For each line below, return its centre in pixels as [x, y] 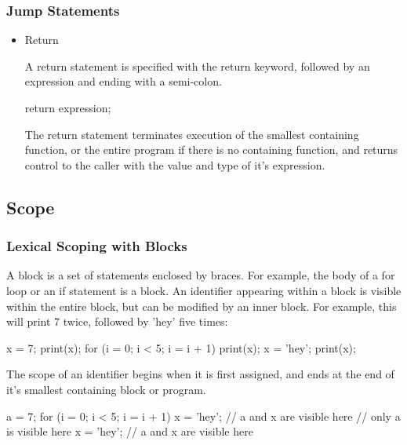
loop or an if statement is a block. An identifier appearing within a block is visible [204, 290]
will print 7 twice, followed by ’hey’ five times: [117, 321]
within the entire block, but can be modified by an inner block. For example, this [202, 306]
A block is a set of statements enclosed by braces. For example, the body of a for [201, 275]
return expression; [68, 108]
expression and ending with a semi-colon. [123, 81]
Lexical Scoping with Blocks [97, 246]
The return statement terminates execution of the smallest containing [192, 134]
